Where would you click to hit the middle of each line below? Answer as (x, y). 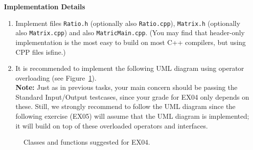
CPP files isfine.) (41, 52)
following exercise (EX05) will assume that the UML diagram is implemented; (132, 116)
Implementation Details (45, 6)
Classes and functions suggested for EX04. (87, 142)
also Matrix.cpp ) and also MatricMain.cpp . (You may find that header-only (130, 32)
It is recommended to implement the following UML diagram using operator (130, 68)
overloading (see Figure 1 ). (56, 77)
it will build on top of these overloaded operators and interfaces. (112, 125)
